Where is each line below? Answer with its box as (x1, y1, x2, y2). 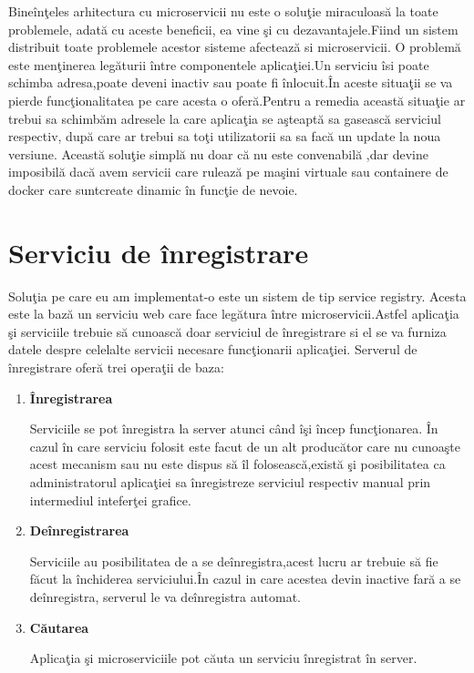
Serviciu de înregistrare (8, 233, 309, 270)
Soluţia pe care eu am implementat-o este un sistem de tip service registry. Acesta (8, 286, 467, 305)
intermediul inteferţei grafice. (29, 490, 191, 509)
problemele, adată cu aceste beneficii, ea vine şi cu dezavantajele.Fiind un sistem (8, 19, 459, 38)
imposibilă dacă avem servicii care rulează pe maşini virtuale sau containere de (8, 162, 448, 181)
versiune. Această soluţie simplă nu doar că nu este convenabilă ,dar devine (8, 144, 428, 163)
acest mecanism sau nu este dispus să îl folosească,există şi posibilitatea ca (29, 454, 446, 474)
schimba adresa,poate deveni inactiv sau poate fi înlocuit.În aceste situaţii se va (8, 73, 453, 92)
